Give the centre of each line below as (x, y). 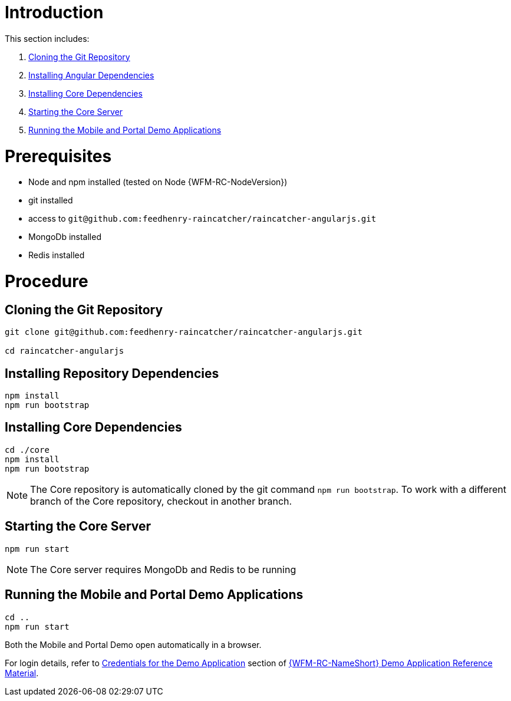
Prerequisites (58, 156)
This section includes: (47, 38)
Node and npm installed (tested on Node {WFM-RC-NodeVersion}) (158, 182)
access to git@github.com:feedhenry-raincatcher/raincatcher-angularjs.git (202, 219)
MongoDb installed (65, 237)
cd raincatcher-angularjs (65, 351)
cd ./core (27, 450)
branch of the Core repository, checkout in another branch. (161, 501)
